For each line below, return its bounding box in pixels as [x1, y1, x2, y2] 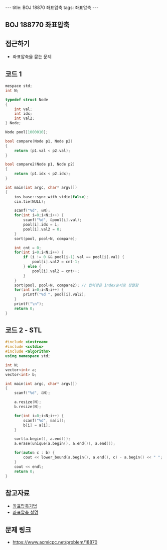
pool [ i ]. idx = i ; [23, 222, 59, 227]
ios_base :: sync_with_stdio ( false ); [14, 194, 89, 199]
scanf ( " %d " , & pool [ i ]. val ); [23, 217, 82, 222]
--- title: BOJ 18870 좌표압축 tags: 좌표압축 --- [5, 5, 99, 11]
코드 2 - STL [5, 326, 42, 335]
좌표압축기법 [12, 503, 38, 509]
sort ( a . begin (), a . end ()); [14, 436, 71, 441]
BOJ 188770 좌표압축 [5, 21, 70, 29]
